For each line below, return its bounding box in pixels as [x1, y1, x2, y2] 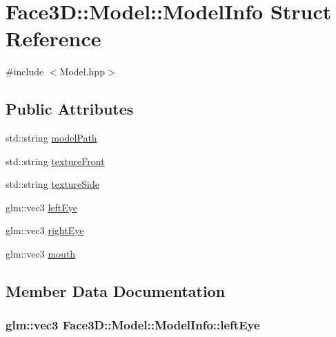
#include [6, 64, 44, 79]
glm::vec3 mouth [6, 247, 76, 261]
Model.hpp [59, 64, 105, 79]
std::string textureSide [6, 177, 99, 191]
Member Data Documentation [6, 280, 226, 302]
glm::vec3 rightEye [6, 223, 84, 238]
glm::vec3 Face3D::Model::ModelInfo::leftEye [6, 316, 260, 334]
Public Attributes [6, 98, 134, 119]
